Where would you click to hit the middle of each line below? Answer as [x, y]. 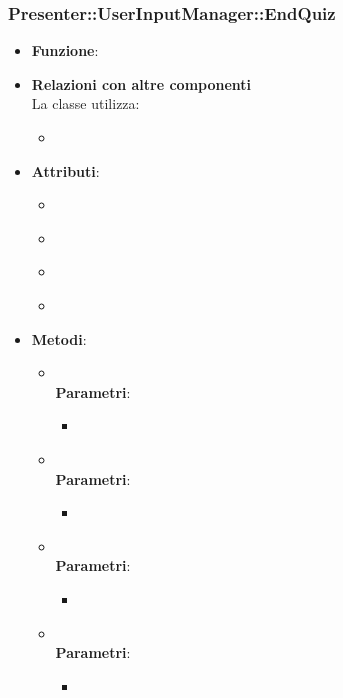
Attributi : [65, 170]
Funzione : [65, 50]
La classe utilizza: [85, 103]
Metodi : [59, 338]
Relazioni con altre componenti [141, 83]
